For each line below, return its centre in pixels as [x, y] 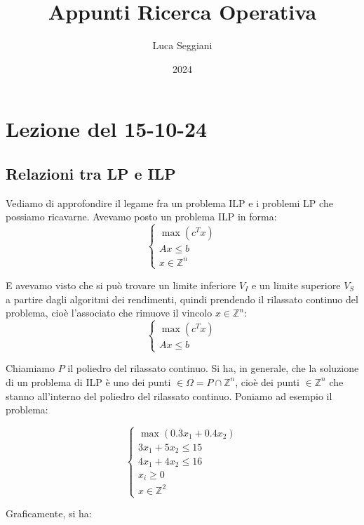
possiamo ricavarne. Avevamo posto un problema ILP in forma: [141, 217]
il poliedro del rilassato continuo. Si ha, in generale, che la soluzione [213, 368]
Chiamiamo [30, 368]
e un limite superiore [296, 285]
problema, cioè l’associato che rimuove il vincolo [109, 313]
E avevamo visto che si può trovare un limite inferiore [121, 285]
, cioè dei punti [267, 381]
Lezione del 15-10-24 [107, 129]
